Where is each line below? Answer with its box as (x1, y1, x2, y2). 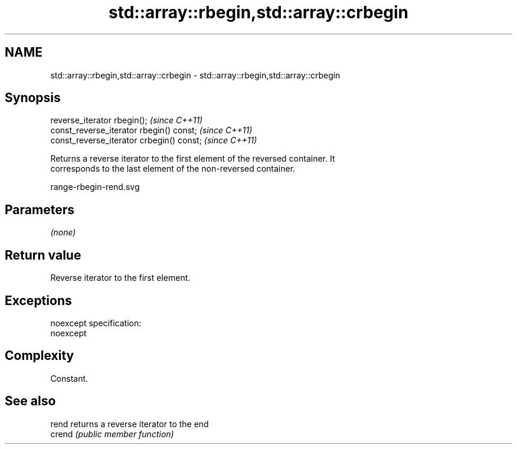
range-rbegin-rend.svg (50, 182, 140, 192)
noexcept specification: (50, 317, 142, 328)
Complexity (5, 348, 74, 363)
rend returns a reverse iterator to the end (50, 418, 209, 429)
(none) (50, 227, 76, 238)
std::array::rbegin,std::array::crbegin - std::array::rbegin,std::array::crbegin (50, 70, 341, 80)
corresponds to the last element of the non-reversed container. (50, 163, 296, 174)
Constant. (50, 373, 89, 384)
